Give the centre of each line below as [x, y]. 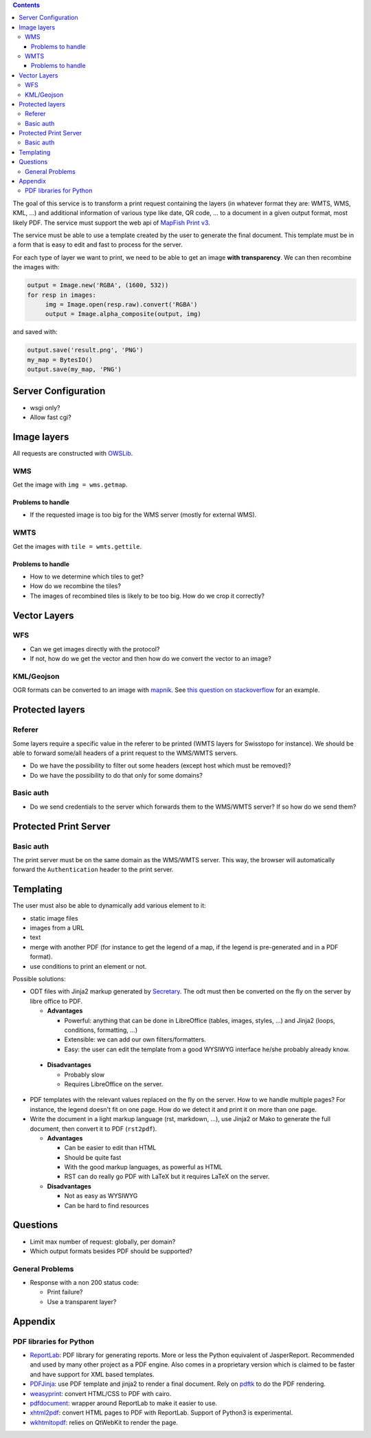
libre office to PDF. [56, 1001]
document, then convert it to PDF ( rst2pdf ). [93, 1128]
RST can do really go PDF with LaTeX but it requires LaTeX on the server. [167, 1177]
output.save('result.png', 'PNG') [85, 350]
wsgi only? [45, 407]
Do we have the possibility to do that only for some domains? [116, 775]
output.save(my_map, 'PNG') [74, 370]
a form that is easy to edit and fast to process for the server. [98, 245]
